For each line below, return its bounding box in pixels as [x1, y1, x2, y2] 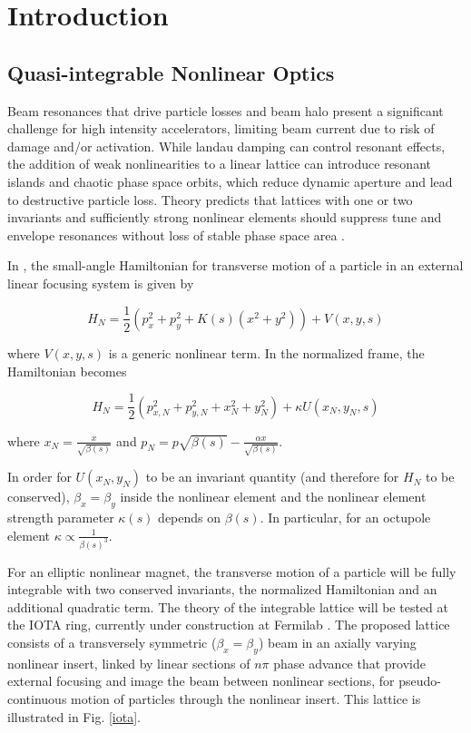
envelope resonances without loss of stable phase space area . [7, 225, 345, 244]
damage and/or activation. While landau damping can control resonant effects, [7, 136, 446, 155]
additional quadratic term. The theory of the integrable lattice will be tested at [7, 597, 448, 616]
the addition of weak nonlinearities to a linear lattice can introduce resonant [7, 154, 431, 173]
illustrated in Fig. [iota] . [7, 707, 141, 726]
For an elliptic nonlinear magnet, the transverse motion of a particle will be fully [7, 562, 456, 581]
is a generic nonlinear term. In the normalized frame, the [108, 343, 425, 362]
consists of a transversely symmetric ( [7, 632, 217, 651]
